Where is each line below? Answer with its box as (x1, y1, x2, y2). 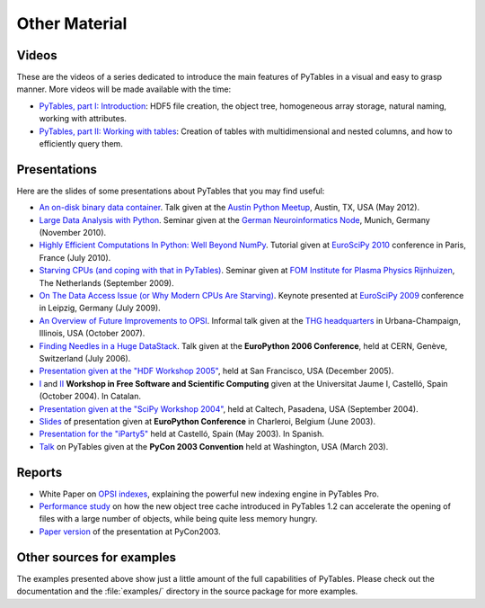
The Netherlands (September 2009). (39, 277, 174, 288)
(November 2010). (39, 228, 107, 238)
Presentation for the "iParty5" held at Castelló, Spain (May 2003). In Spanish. (39, 428, 325, 440)
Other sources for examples (16, 550, 177, 565)
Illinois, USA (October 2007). (39, 328, 145, 339)
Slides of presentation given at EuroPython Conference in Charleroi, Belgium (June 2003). (39, 416, 376, 426)
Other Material (16, 13, 128, 33)
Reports (16, 464, 63, 480)
